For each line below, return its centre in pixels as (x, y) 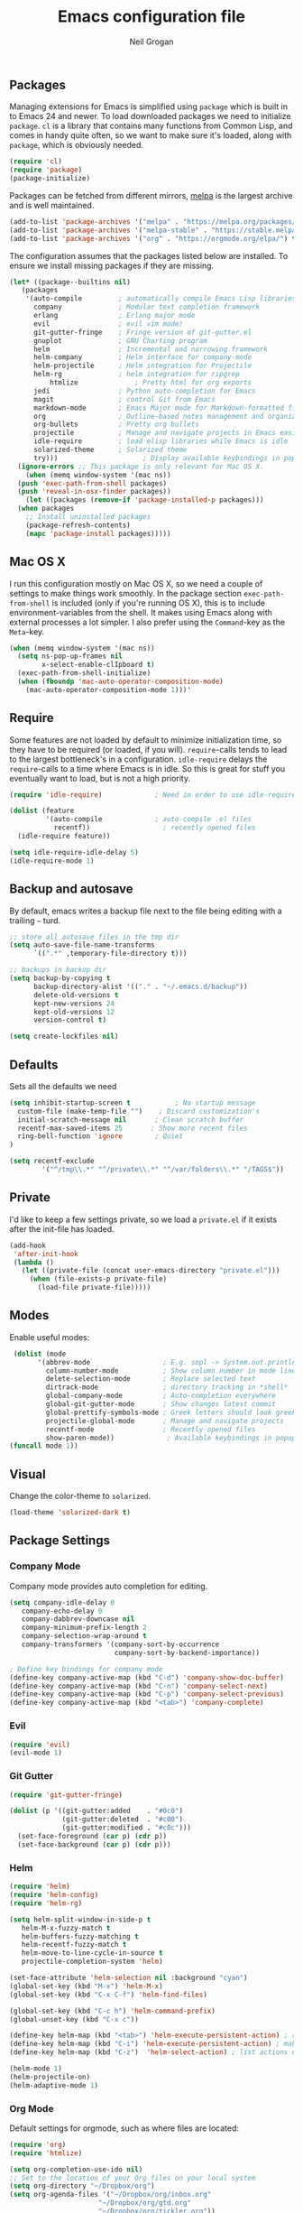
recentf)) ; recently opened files (155, 828)
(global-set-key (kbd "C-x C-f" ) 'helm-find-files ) (108, 1995)
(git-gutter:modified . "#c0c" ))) (127, 1828)
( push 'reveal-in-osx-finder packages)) (94, 492)
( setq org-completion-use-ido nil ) (76, 2169)
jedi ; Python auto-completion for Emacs (144, 391)
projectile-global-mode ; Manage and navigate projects (165, 1421)
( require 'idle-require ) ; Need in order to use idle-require (153, 795)
